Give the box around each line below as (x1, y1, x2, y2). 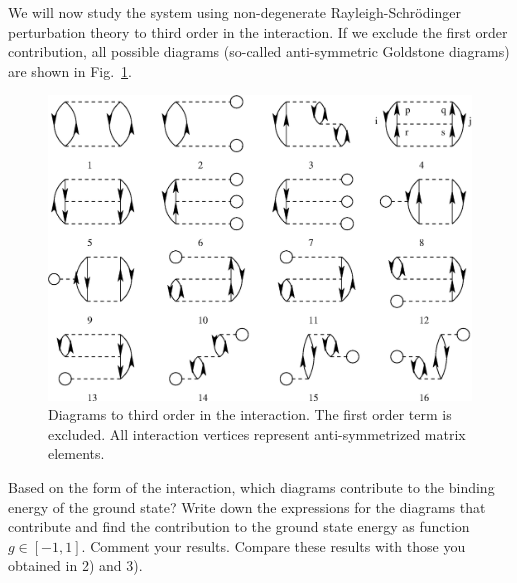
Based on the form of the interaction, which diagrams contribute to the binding (8, 476, 495, 497)
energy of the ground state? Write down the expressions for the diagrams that (8, 496, 486, 517)
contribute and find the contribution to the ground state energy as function (8, 516, 470, 537)
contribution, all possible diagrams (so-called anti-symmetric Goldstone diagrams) (8, 41, 510, 62)
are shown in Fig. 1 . (8, 60, 132, 81)
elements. (48, 443, 105, 464)
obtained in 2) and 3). (8, 555, 143, 576)
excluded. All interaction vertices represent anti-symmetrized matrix (48, 423, 466, 444)
